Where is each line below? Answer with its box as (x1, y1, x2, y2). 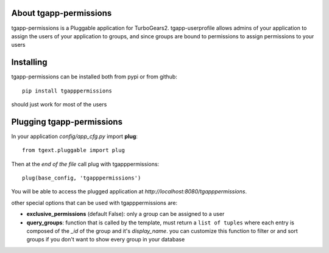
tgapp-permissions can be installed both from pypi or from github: (11, 73, 178, 80)
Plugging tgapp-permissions (11, 116, 123, 127)
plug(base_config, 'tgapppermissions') (22, 175, 141, 182)
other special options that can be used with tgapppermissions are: (11, 199, 178, 206)
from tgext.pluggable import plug (22, 147, 125, 154)
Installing (11, 57, 48, 68)
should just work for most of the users (11, 100, 107, 108)
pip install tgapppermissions (22, 87, 113, 94)
